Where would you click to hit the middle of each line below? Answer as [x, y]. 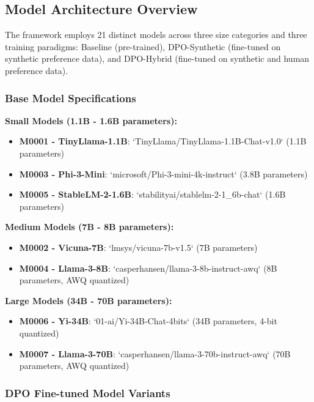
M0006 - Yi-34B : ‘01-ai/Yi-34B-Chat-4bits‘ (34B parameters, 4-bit [148, 321]
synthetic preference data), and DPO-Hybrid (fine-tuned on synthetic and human [157, 58]
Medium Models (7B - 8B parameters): [89, 227]
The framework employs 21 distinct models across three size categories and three [156, 35]
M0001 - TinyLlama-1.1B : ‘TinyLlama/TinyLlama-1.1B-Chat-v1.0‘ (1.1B [163, 141]
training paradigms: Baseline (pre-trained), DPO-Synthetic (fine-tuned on [143, 46]
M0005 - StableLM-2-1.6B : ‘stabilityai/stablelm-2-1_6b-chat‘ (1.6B [152, 194]
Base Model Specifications [71, 98]
